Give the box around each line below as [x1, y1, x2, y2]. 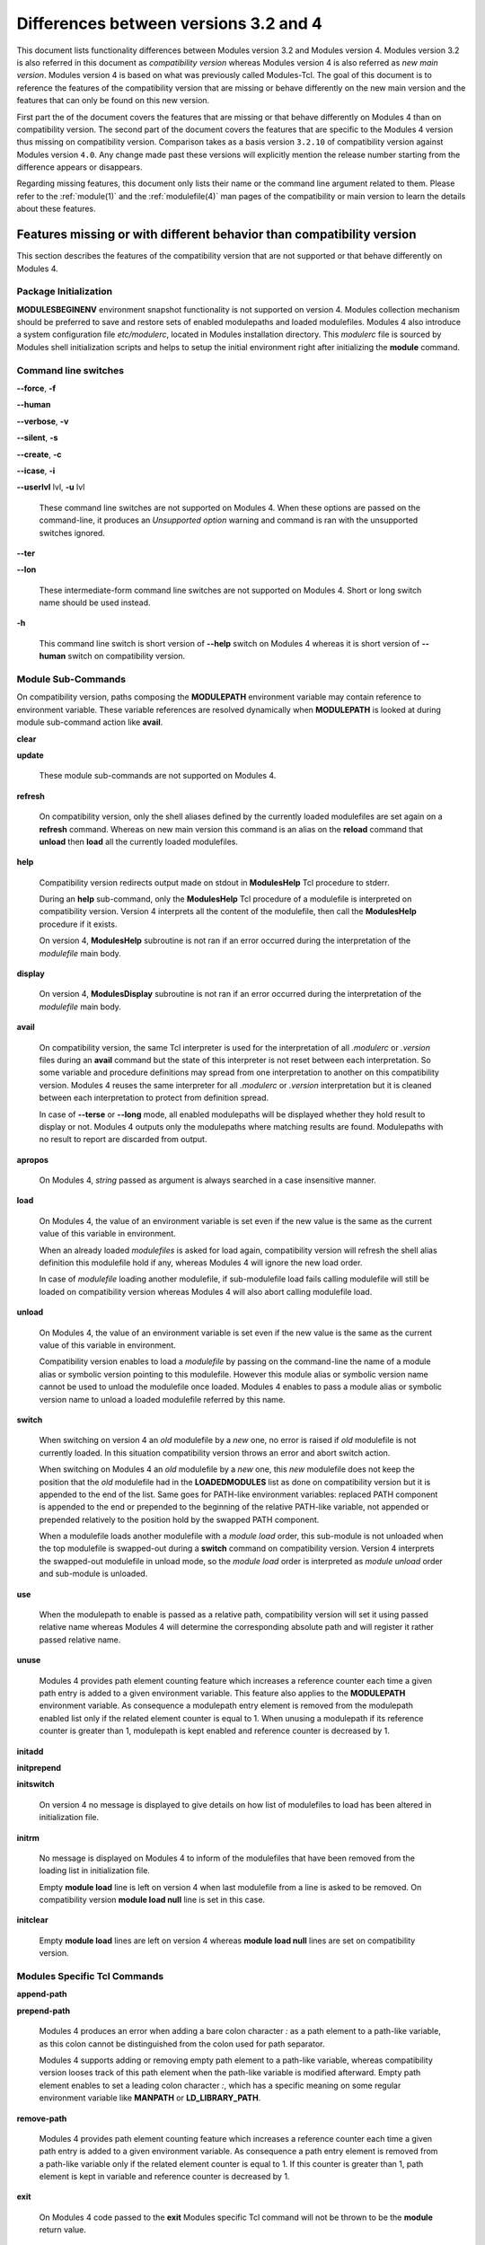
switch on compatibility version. [67, 651, 186, 662]
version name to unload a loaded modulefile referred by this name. [39, 1394, 287, 1404]
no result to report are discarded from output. [39, 1134, 207, 1145]
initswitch [16, 1779, 55, 1790]
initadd [16, 1746, 44, 1756]
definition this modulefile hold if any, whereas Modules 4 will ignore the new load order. [39, 1257, 363, 1268]
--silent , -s [16, 432, 58, 444]
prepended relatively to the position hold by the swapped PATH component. [39, 1514, 320, 1525]
